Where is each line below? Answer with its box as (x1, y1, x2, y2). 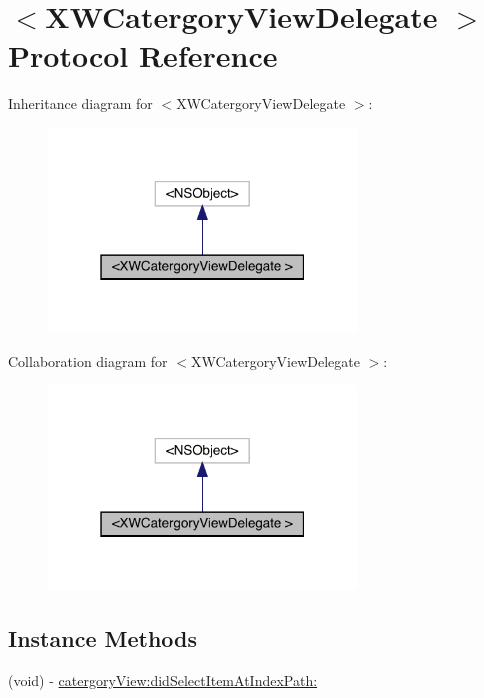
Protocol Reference (8, 35, 278, 76)
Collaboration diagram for (8, 350, 168, 371)
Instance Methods (8, 623, 197, 654)
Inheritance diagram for (8, 93, 153, 114)
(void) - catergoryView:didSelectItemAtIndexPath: (8, 670, 318, 691)
